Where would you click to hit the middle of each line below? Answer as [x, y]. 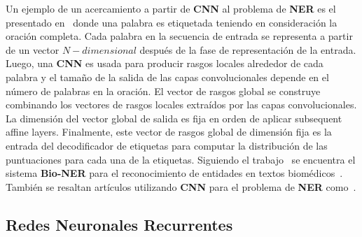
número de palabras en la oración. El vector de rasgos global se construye [163, 91]
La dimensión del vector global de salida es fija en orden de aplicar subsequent [174, 118]
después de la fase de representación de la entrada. [248, 49]
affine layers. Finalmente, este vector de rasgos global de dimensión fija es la [169, 132]
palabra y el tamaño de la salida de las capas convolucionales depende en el [167, 77]
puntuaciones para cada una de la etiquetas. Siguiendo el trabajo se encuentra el [181, 159]
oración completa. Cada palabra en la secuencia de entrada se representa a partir [179, 36]
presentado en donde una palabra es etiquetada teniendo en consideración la [172, 22]
